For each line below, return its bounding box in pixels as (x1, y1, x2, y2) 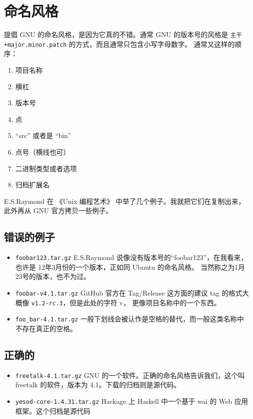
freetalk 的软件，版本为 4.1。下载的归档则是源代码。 (15, 379, 181, 390)
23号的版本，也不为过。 (15, 271, 90, 281)
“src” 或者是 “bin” (15, 130, 72, 140)
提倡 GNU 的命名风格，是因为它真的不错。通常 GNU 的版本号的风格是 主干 (4, 29, 242, 40)
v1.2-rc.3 (31, 299, 63, 307)
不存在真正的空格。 (15, 323, 77, 333)
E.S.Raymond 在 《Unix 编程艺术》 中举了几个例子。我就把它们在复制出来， (4, 196, 245, 206)
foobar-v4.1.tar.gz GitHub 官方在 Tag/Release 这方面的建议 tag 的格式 (15, 288, 242, 298)
